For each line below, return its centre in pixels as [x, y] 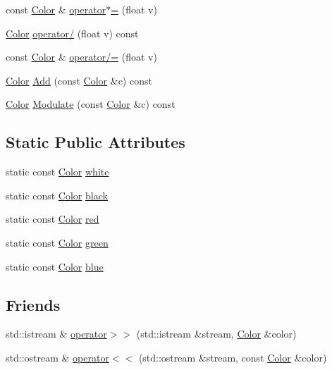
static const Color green [57, 242]
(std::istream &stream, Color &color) [216, 334]
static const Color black [57, 195]
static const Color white [57, 172]
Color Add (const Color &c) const [79, 80]
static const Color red [53, 219]
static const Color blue [55, 266]
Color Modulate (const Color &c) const [91, 104]
